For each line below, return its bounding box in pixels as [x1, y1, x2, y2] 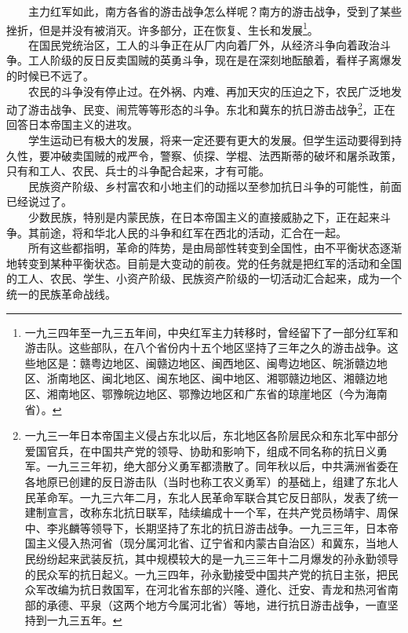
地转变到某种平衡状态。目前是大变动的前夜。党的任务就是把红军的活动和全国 [6, 254, 402, 271]
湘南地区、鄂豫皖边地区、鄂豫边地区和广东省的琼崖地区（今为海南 [46, 385, 388, 401]
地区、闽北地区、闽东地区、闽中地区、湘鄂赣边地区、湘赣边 [68, 370, 377, 386]
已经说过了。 [6, 193, 72, 210]
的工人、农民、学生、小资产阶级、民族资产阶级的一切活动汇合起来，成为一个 [6, 270, 402, 287]
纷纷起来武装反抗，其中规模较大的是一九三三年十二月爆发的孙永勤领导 [35, 550, 399, 566]
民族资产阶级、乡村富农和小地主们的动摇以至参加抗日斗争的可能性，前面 [27, 177, 402, 194]
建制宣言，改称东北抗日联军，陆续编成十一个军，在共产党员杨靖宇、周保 [24, 504, 399, 521]
